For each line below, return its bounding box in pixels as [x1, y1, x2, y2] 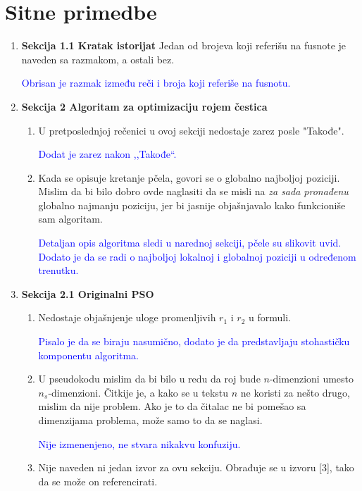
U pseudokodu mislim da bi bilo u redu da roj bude [38, 371, 261, 386]
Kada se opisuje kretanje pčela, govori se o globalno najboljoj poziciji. [38, 170, 340, 185]
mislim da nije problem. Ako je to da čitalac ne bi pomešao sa [38, 399, 306, 414]
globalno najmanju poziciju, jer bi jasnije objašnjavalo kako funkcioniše [38, 197, 346, 212]
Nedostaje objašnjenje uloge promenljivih [38, 310, 216, 325]
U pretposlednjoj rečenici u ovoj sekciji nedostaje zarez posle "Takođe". [38, 123, 344, 137]
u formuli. [249, 310, 291, 325]
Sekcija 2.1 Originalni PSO [21, 286, 154, 301]
